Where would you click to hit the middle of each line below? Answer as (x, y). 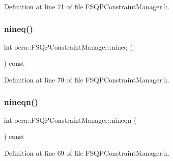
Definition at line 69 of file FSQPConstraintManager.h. (87, 153)
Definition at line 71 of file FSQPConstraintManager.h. (87, 6)
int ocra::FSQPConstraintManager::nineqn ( (70, 120)
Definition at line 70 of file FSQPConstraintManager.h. (87, 80)
